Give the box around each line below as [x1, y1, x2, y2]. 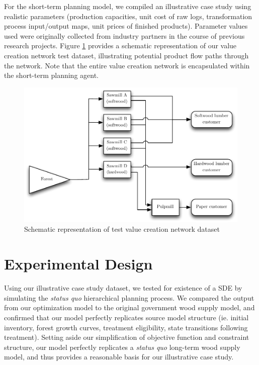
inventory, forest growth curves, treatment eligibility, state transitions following [4, 322, 248, 332]
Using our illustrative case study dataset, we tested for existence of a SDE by [4, 283, 242, 293]
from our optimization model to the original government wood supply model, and [4, 302, 255, 313]
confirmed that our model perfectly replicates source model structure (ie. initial [4, 312, 249, 322]
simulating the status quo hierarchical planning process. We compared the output [4, 292, 254, 303]
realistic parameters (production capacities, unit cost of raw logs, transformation [4, 11, 252, 21]
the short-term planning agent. [4, 70, 99, 80]
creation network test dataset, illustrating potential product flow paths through [4, 50, 249, 60]
